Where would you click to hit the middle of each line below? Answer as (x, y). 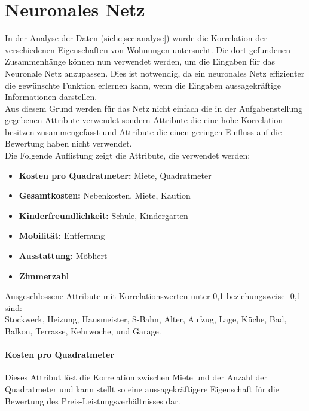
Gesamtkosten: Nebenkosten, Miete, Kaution (105, 195)
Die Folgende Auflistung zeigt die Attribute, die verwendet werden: (128, 155)
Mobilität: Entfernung (62, 235)
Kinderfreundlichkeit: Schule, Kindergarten (103, 215)
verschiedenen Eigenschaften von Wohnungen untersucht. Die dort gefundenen (148, 49)
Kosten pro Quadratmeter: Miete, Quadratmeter (115, 175)
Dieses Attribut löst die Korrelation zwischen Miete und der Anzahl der (136, 377)
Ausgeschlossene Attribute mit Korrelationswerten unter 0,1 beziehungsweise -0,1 (153, 296)
